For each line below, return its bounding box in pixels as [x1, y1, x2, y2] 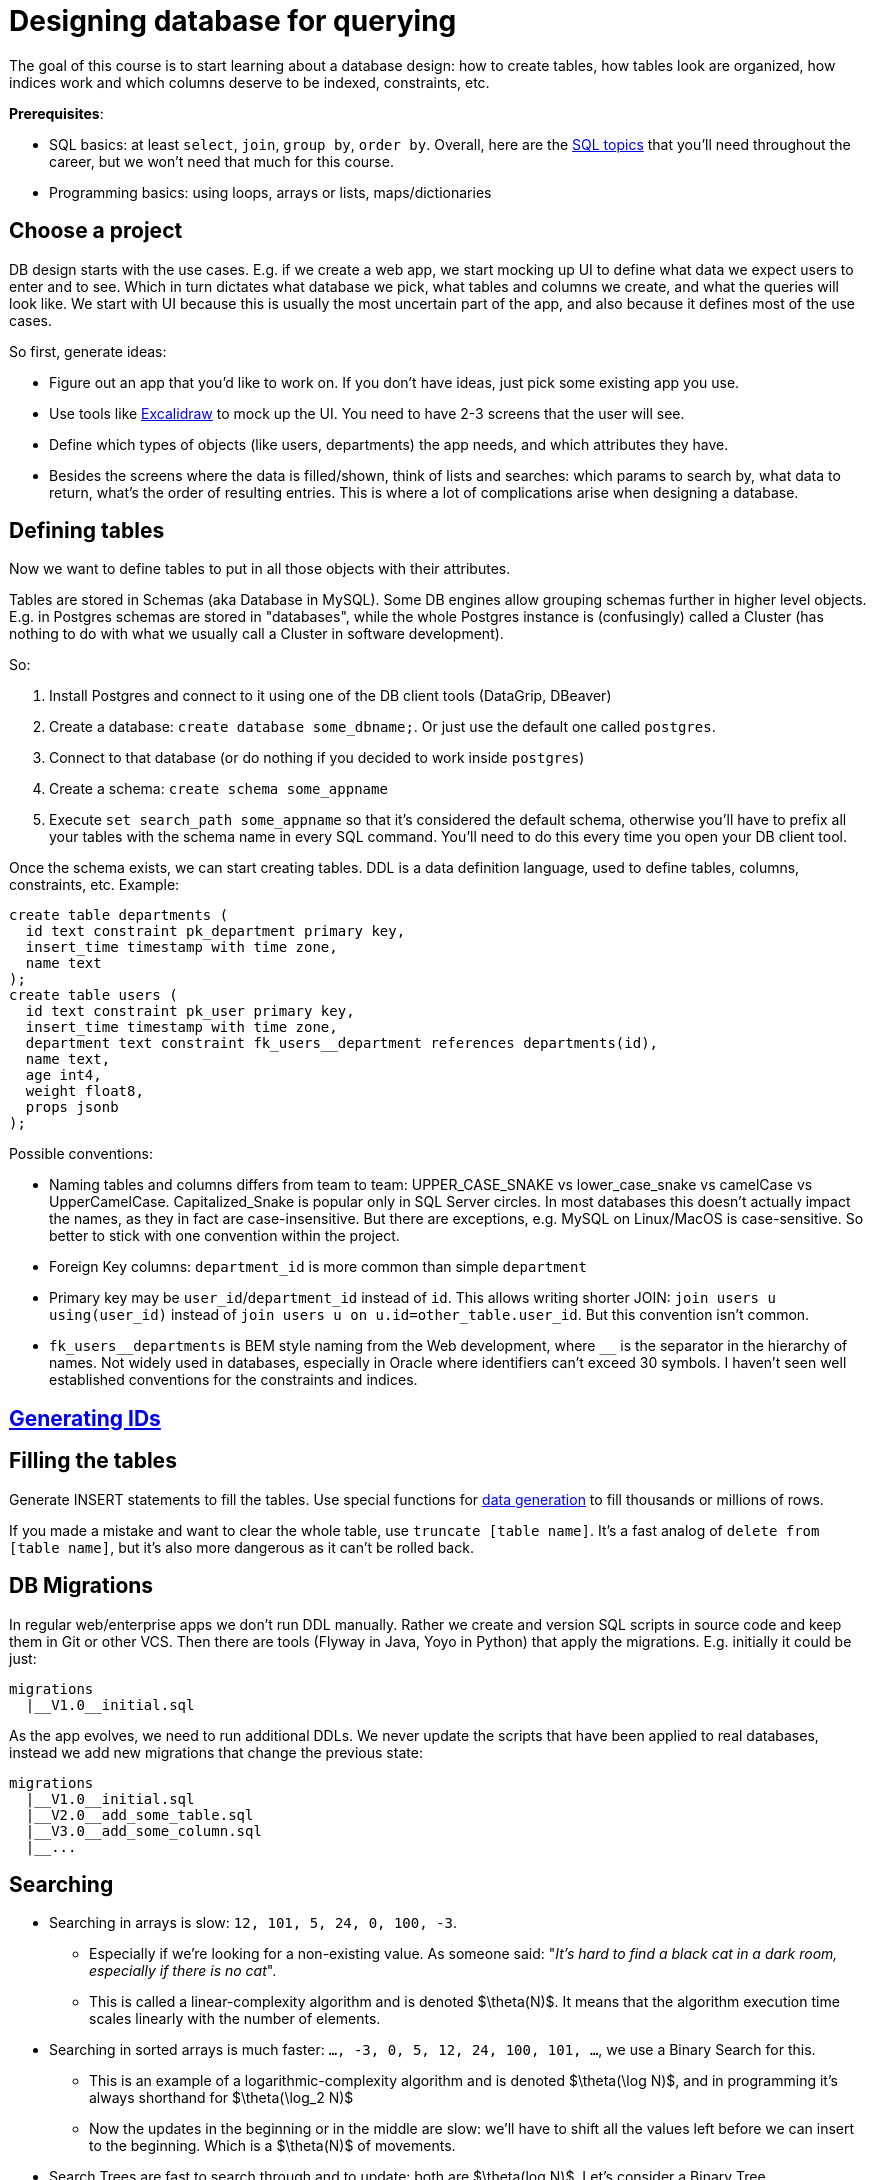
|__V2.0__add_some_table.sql [25, 1806, 254, 1823]
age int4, [25, 1067, 102, 1084]
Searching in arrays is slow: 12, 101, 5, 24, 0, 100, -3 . [49, 1914, 457, 1932]
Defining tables [9, 518, 165, 544]
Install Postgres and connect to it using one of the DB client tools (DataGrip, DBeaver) [49, 687, 612, 705]
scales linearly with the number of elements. [89, 2010, 381, 2028]
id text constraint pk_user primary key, [25, 1003, 355, 1020]
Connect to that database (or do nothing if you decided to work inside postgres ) [49, 749, 585, 767]
